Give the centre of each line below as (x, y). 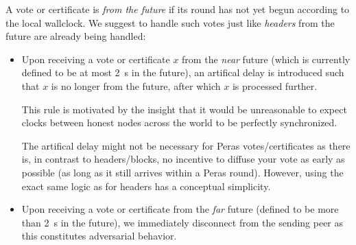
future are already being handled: (76, 36)
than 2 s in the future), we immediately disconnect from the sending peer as (182, 222)
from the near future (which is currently (266, 59)
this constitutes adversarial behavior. (99, 236)
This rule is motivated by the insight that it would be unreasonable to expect (184, 109)
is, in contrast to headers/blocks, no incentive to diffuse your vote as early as (183, 159)
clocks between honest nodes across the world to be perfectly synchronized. (179, 122)
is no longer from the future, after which (136, 85)
